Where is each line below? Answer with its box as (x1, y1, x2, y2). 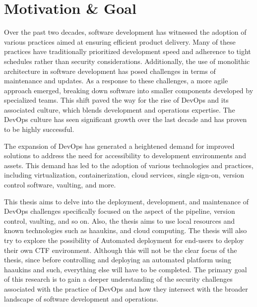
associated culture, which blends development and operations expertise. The (4, 104, 235, 115)
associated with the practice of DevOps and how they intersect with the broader (4, 283, 248, 294)
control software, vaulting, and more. (4, 180, 116, 190)
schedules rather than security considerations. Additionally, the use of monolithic (4, 56, 250, 66)
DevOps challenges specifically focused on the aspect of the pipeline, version (4, 206, 235, 216)
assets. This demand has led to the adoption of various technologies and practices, (4, 160, 254, 170)
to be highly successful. (4, 124, 74, 134)
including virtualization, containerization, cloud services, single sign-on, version (4, 170, 244, 180)
